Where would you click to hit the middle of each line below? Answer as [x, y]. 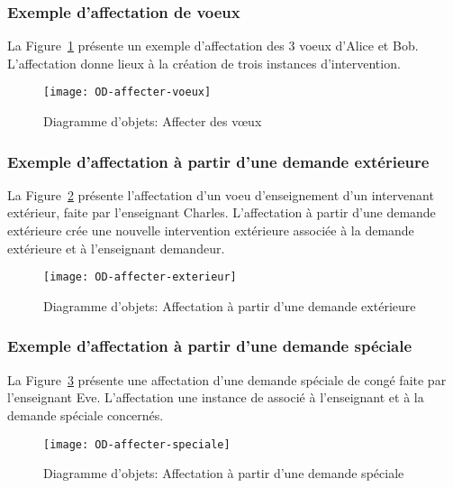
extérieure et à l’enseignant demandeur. [116, 248]
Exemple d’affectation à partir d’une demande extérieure [218, 161]
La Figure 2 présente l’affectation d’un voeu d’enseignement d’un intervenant [221, 194]
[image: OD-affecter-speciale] [137, 444]
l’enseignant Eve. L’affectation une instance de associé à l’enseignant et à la [216, 397]
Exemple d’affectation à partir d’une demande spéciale [210, 346]
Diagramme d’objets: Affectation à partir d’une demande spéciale [224, 473]
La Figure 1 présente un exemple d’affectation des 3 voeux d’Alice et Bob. [213, 46]
